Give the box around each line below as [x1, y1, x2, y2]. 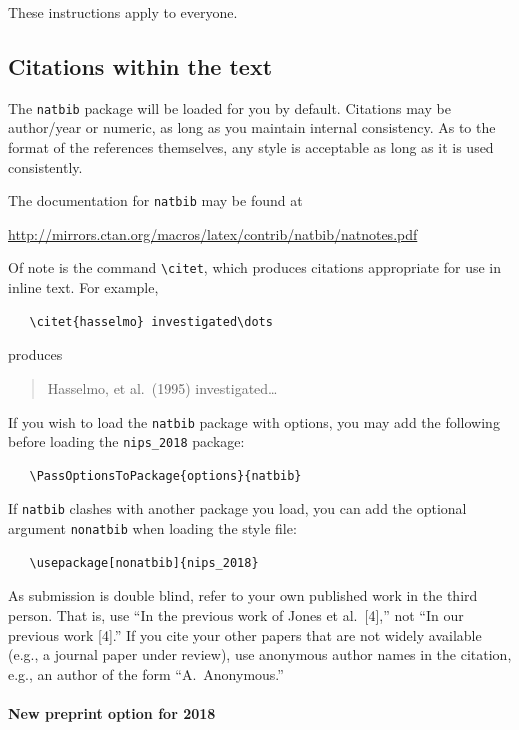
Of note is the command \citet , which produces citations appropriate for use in [8, 257, 501, 278]
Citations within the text [8, 50, 273, 81]
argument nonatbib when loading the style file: [8, 518, 297, 539]
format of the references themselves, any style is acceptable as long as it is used [8, 137, 494, 158]
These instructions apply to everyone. [8, 2, 238, 22]
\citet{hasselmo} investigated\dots [29, 314, 273, 329]
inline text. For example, [8, 277, 159, 298]
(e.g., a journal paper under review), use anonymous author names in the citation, [8, 644, 512, 665]
